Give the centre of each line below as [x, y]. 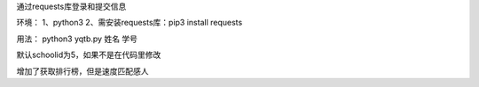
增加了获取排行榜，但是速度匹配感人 [82, 71]
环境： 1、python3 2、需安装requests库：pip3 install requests [130, 23]
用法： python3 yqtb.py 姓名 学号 [77, 39]
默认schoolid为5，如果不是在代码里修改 [89, 55]
